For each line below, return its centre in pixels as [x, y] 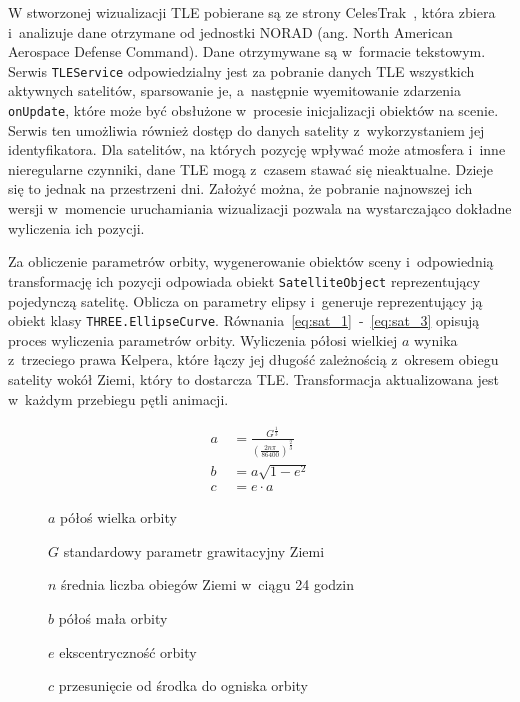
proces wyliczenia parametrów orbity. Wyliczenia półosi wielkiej [203, 339]
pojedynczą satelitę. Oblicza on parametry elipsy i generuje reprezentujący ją [245, 300]
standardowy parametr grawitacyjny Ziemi [194, 550]
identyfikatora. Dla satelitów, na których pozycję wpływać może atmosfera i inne [257, 149]
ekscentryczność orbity [128, 651]
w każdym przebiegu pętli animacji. [118, 398]
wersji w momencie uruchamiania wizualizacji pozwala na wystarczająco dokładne [260, 208]
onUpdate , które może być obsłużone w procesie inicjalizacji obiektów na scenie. [253, 110]
